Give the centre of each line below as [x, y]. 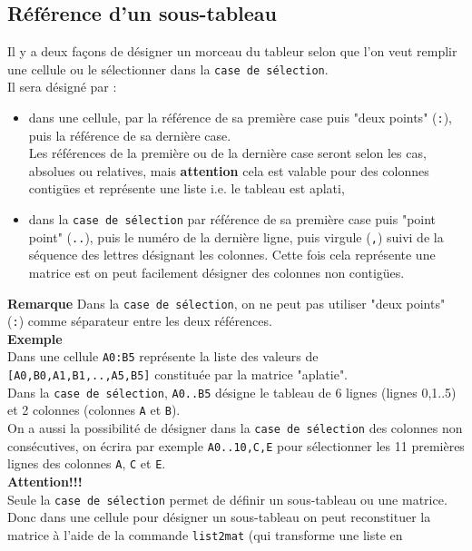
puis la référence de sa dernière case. [130, 135]
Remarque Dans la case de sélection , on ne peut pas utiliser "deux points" [226, 303]
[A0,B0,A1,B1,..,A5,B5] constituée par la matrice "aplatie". [178, 374]
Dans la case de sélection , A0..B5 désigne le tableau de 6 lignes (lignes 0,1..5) [232, 392]
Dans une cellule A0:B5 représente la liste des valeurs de [163, 356]
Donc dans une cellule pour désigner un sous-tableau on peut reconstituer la [219, 517]
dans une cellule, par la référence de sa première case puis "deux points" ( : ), [240, 118]
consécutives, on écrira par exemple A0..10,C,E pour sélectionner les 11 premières [236, 445]
